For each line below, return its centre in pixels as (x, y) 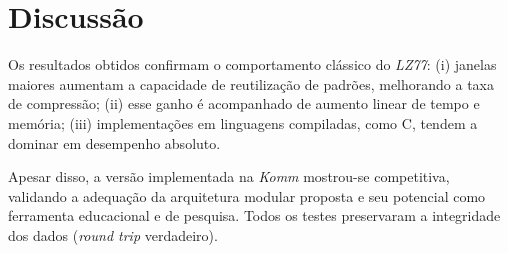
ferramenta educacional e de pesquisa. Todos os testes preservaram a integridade (254, 215)
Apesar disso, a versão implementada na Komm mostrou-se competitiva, (229, 176)
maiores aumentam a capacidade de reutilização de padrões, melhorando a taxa (251, 83)
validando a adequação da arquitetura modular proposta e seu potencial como (247, 195)
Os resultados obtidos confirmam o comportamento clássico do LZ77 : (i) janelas (252, 64)
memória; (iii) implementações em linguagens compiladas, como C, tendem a (243, 122)
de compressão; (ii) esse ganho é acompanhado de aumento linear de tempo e (244, 103)
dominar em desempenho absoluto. (114, 142)
